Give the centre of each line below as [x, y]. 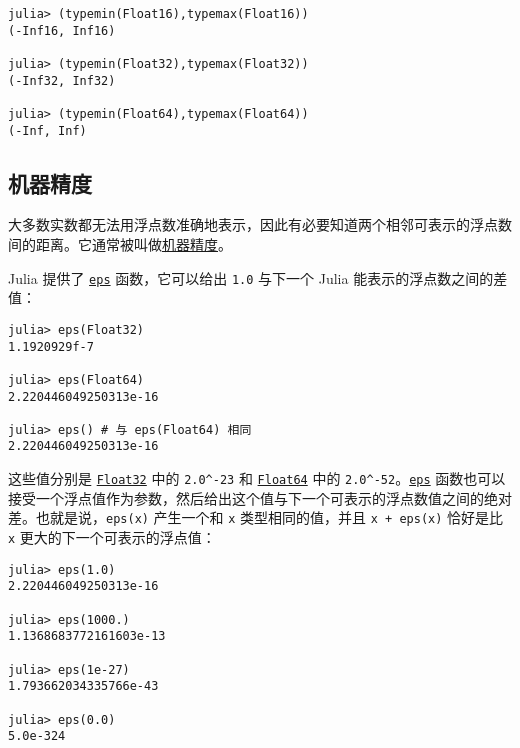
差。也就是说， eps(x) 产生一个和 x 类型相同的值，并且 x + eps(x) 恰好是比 [256, 517]
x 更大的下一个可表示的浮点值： [112, 537]
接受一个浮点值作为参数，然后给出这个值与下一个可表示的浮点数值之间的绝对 [260, 497]
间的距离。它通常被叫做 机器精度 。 [120, 244]
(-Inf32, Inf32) [62, 80]
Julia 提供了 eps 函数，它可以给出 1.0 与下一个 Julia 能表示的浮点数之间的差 [258, 277]
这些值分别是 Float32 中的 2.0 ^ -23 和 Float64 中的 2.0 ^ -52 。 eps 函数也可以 [257, 478]
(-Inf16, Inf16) [62, 30]
